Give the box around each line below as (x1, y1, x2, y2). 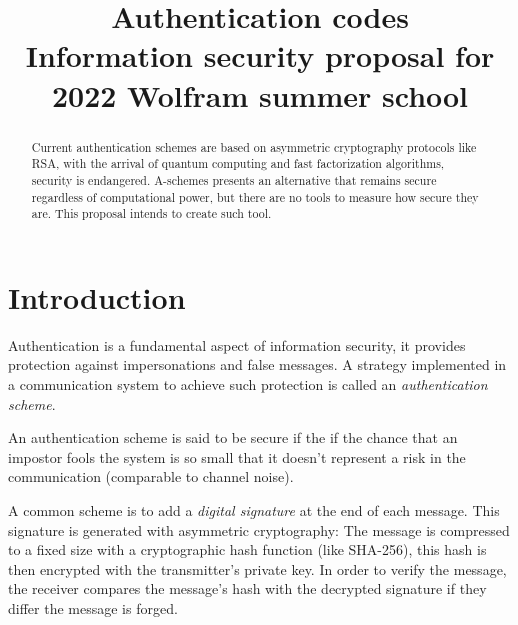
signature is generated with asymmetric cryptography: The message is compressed (8, 519, 510, 540)
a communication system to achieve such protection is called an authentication (8, 373, 488, 394)
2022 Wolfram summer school (51, 74, 469, 115)
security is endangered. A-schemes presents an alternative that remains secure (31, 171, 437, 188)
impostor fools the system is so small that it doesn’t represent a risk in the (8, 446, 466, 467)
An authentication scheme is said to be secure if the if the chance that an (8, 427, 458, 448)
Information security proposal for (25, 35, 495, 76)
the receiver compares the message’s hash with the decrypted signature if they (8, 578, 487, 599)
